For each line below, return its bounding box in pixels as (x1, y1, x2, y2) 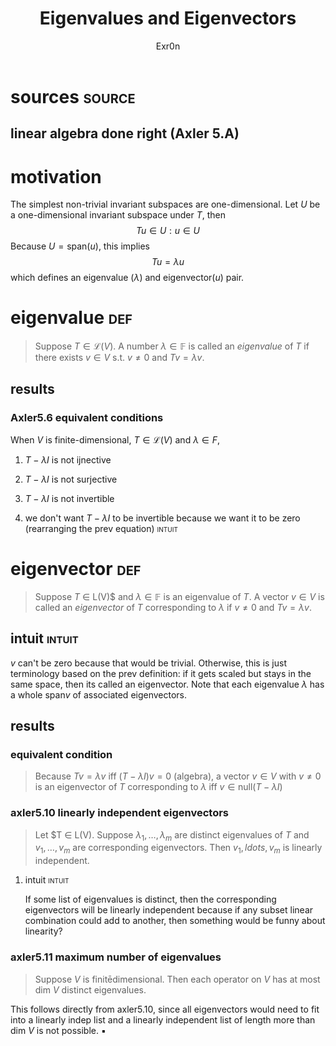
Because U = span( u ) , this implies (10, 240, 150, 252)
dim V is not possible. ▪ (10, 1024, 107, 1036)
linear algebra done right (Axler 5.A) (10, 125, 240, 142)
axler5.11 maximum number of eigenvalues (10, 950, 222, 964)
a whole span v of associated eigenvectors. (10, 688, 188, 701)
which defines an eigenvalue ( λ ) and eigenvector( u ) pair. (10, 272, 245, 284)
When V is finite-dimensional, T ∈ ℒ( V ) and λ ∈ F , (10, 433, 220, 446)
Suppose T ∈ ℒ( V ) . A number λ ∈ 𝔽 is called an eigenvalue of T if (34, 340, 310, 352)
